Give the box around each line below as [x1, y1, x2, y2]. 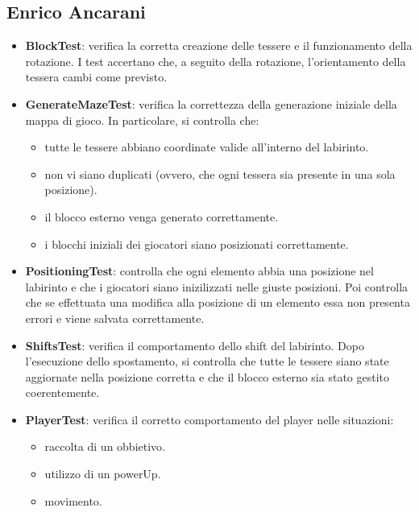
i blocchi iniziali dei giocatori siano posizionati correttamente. [44, 235, 349, 252]
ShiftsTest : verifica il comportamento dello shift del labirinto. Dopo [25, 337, 364, 353]
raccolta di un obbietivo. [44, 438, 165, 455]
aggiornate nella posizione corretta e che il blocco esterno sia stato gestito [25, 368, 390, 385]
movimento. [44, 492, 102, 509]
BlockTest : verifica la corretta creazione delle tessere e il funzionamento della [25, 37, 413, 54]
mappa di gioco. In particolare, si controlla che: [25, 111, 259, 128]
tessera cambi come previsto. [25, 68, 168, 85]
